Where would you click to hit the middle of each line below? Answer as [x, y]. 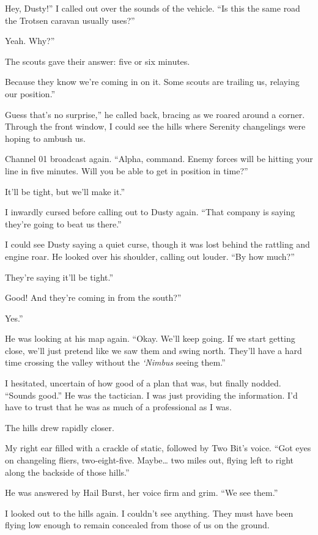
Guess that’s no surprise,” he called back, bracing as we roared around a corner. [155, 114]
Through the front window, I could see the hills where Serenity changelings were [155, 126]
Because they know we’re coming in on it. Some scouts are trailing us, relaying [152, 82]
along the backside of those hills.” [67, 472]
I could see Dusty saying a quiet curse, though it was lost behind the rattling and [157, 244]
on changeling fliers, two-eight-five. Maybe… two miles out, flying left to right [149, 460]
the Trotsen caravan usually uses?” [70, 20]
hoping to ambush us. [46, 138]
